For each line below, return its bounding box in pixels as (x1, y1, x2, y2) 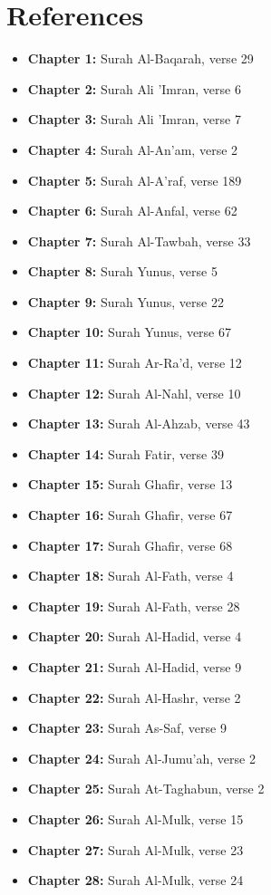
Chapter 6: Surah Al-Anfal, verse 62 (27, 201, 237, 220)
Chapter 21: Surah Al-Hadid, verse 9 (27, 658, 242, 676)
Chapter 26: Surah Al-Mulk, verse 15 (27, 809, 244, 828)
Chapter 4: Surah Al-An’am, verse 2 (27, 140, 238, 159)
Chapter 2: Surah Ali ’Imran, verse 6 (27, 79, 241, 98)
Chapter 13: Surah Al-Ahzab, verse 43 (27, 414, 250, 433)
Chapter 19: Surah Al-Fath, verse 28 (27, 596, 240, 615)
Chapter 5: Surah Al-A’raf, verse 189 (27, 170, 242, 189)
